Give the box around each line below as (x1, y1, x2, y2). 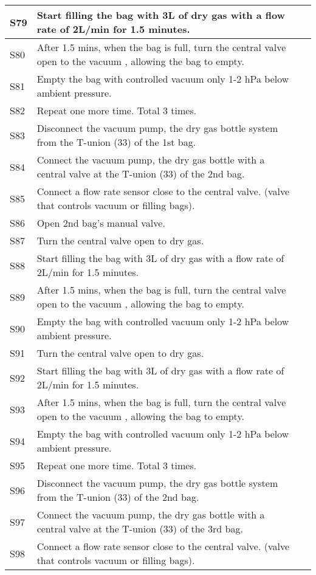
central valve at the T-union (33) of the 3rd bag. (36, 522, 243, 535)
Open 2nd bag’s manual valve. (36, 216, 165, 230)
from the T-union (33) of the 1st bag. (36, 135, 196, 149)
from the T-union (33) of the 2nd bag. (36, 490, 199, 504)
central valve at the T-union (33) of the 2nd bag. (36, 167, 245, 181)
